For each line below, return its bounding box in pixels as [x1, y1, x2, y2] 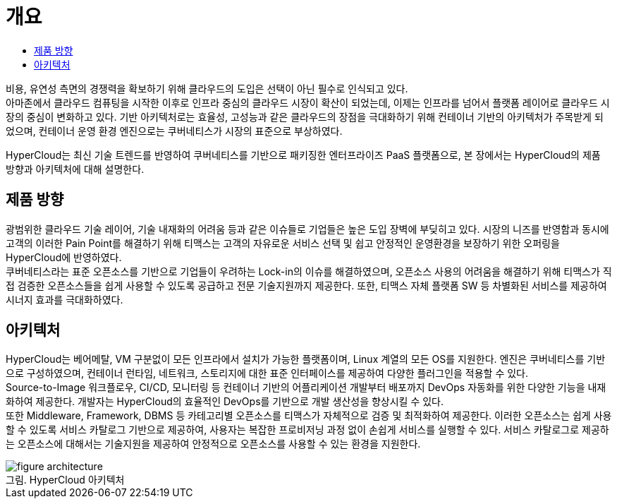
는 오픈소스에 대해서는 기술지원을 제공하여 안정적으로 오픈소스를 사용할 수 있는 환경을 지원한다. [6, 438, 421, 450]
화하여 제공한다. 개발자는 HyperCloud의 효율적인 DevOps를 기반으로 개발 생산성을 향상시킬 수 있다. [6, 395, 444, 408]
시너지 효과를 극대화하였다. [6, 293, 123, 306]
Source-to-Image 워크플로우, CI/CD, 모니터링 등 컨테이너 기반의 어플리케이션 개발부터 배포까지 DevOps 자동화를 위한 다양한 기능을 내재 [6, 381, 606, 394]
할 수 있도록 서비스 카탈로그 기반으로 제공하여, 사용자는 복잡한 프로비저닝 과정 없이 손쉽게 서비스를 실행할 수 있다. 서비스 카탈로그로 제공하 [6, 424, 609, 436]
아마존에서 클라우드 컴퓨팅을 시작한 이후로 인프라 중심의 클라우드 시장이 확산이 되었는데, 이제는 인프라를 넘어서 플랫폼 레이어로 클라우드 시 [6, 96, 610, 109]
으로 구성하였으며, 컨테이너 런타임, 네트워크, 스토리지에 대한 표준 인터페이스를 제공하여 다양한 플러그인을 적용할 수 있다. [6, 367, 529, 380]
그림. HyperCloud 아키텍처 [6, 474, 125, 486]
